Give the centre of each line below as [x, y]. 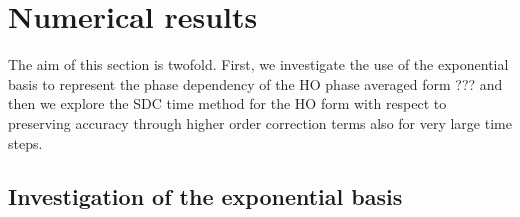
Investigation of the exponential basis [205, 196]
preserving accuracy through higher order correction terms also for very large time [260, 122]
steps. [25, 142]
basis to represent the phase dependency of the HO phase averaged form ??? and [255, 83]
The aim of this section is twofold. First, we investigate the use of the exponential [258, 64]
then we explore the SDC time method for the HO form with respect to [227, 103]
